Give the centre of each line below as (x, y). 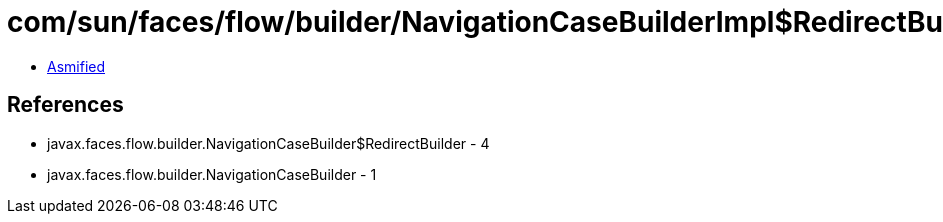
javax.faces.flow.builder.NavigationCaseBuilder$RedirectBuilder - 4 (268, 143)
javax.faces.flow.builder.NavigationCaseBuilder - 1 (212, 174)
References (65, 105)
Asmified (76, 66)
